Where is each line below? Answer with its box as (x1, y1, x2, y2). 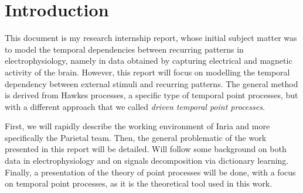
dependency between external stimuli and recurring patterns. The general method (5, 77, 298, 89)
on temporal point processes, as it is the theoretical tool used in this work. (5, 177, 273, 189)
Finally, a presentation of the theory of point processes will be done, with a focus (5, 166, 296, 178)
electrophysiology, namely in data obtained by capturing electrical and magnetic (5, 54, 292, 67)
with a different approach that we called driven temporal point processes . (5, 100, 265, 112)
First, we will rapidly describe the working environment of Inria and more (5, 120, 270, 132)
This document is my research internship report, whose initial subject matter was (5, 32, 297, 44)
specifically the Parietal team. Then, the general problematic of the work (5, 131, 267, 143)
